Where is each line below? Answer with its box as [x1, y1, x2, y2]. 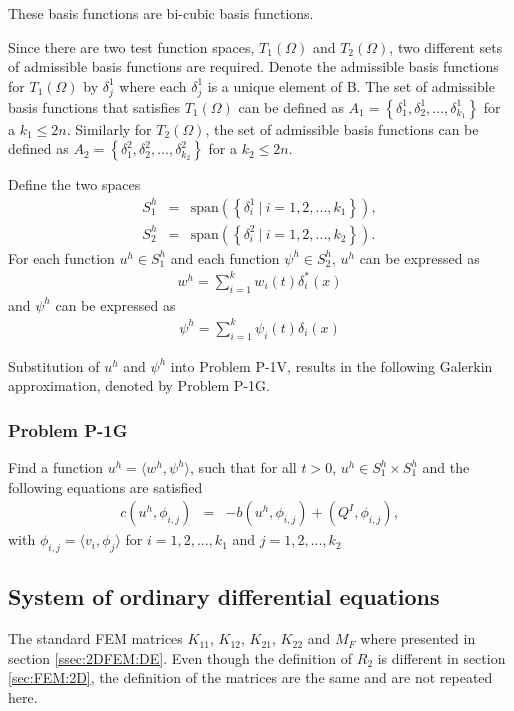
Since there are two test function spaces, [8, 36, 255, 57]
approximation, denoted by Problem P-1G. [8, 375, 270, 396]
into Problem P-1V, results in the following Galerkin [170, 355, 493, 376]
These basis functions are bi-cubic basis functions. [8, 3, 314, 23]
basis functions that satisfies [8, 96, 180, 117]
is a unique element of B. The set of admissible [207, 75, 495, 96]
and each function [170, 247, 280, 268]
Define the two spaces [8, 174, 141, 195]
